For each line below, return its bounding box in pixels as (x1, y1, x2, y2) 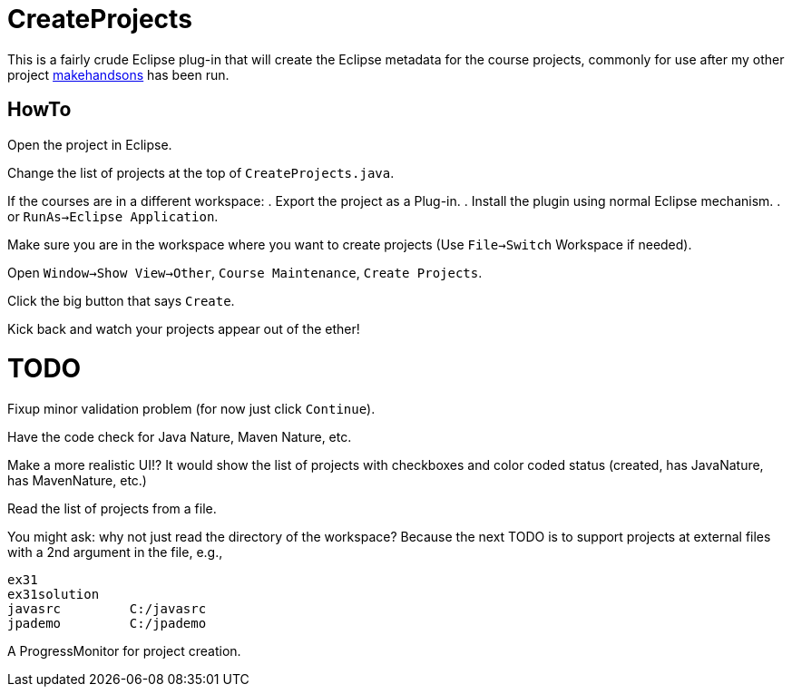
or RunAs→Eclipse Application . (7, 208, 219, 224)
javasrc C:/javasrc (7, 601, 207, 617)
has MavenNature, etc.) (7, 473, 147, 489)
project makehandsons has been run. (7, 66, 230, 83)
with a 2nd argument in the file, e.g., (7, 544, 223, 561)
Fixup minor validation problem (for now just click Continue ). (7, 401, 376, 417)
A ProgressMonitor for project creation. (7, 643, 241, 660)
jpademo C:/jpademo (7, 616, 207, 631)
